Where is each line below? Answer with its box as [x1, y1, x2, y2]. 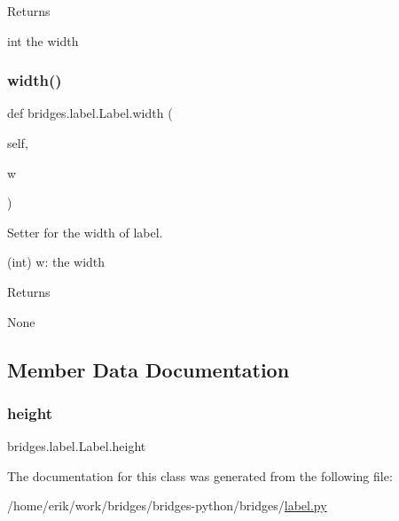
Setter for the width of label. [7, 222, 163, 241]
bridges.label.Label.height [7, 437, 146, 455]
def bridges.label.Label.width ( [7, 104, 173, 122]
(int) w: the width [7, 253, 106, 271]
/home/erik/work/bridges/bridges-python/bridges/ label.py [7, 496, 327, 515]
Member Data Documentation [7, 355, 290, 383]
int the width [7, 31, 79, 50]
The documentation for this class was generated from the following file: [7, 466, 393, 485]
